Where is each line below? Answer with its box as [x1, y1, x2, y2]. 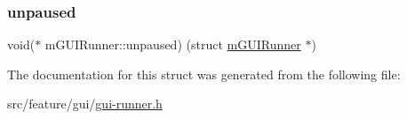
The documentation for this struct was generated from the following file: [7, 64, 401, 83]
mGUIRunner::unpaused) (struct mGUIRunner [44, 35, 301, 54]
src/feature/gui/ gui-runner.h [7, 94, 163, 113]
